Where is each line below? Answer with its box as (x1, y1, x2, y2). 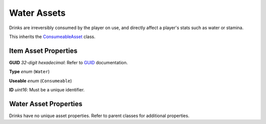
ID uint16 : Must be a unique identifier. (9, 87, 85, 93)
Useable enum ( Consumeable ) (9, 78, 72, 83)
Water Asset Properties (9, 99, 83, 108)
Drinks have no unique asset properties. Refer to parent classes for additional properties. (9, 113, 190, 119)
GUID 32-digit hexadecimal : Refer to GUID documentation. (9, 59, 128, 65)
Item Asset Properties (9, 46, 78, 55)
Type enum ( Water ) (9, 69, 50, 75)
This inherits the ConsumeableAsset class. (9, 34, 96, 40)
